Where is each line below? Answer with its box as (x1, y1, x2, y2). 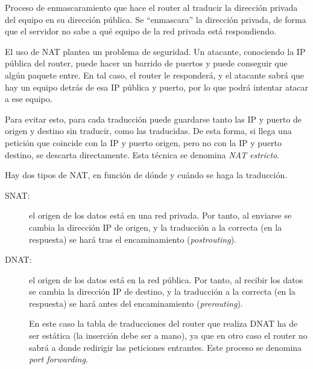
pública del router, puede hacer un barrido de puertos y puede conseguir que (5, 57, 288, 69)
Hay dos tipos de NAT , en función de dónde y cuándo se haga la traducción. (5, 168, 288, 181)
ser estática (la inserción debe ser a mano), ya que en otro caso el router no (29, 329, 308, 342)
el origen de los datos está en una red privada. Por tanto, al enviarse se (29, 209, 292, 222)
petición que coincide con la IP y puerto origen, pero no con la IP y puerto (5, 136, 282, 149)
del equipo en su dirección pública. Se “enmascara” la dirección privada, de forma (5, 13, 306, 25)
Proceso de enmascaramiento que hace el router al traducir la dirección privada (5, 1, 298, 13)
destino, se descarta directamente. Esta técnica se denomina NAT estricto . (5, 148, 280, 161)
